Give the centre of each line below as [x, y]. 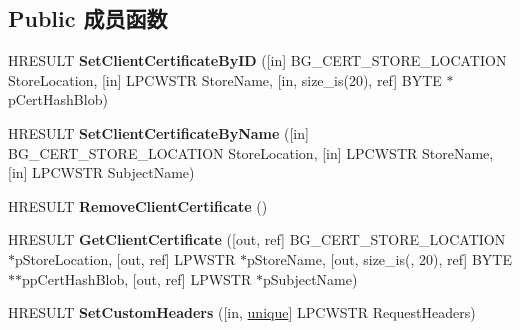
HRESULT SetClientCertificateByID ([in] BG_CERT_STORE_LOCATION [257, 60]
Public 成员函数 [88, 18]
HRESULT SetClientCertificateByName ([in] [158, 132]
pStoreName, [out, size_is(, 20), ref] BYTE [379, 258]
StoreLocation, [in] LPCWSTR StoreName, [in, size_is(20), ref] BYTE [225, 79]
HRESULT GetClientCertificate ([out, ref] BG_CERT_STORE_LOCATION [257, 239]
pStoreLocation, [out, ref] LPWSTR [125, 258]
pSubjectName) [310, 278]
